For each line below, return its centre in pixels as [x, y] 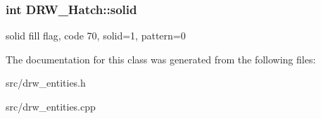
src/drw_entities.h [46, 83]
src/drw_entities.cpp [51, 106]
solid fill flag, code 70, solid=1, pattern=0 [96, 36]
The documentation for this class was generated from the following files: [161, 59]
